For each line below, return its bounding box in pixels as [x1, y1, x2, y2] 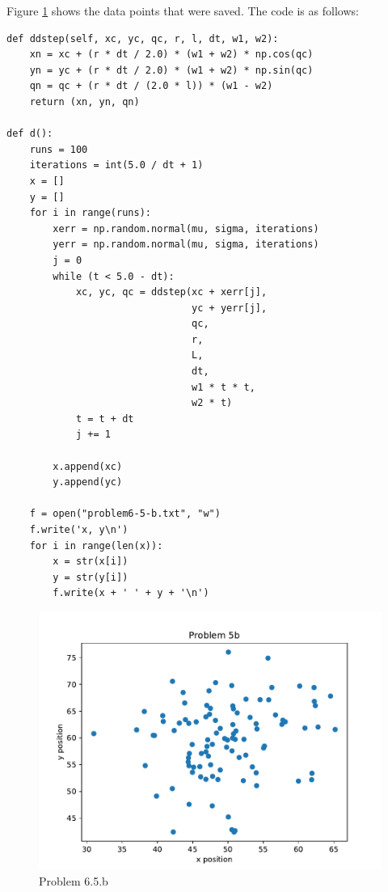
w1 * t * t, [192, 381, 255, 393]
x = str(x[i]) [53, 556, 129, 568]
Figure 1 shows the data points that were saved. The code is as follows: [6, 2, 359, 19]
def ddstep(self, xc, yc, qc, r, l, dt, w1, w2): [6, 32, 279, 44]
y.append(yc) [53, 476, 123, 488]
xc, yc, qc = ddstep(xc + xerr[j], [75, 286, 268, 298]
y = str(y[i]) [53, 571, 129, 583]
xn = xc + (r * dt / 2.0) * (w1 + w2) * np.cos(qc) [29, 49, 314, 61]
